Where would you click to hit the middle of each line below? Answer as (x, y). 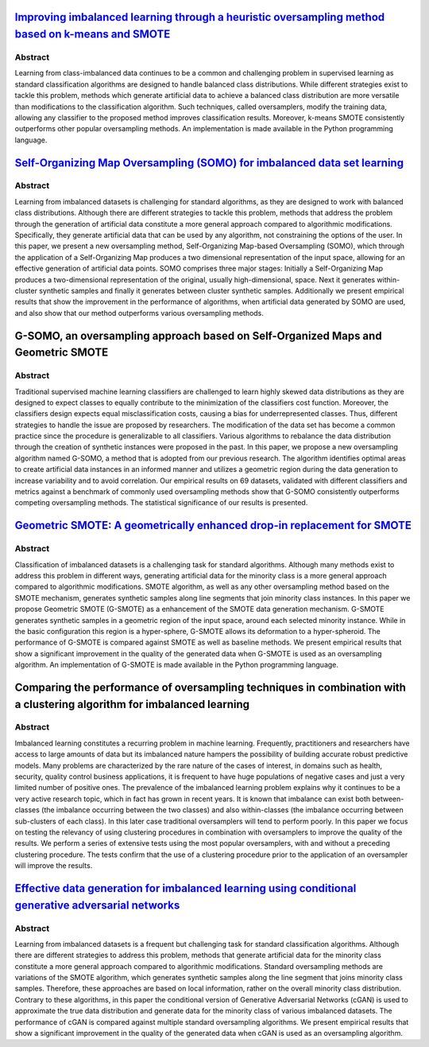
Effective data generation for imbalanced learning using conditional (186, 888)
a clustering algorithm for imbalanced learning (132, 704)
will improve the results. (54, 866)
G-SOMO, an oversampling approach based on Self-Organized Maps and (198, 335)
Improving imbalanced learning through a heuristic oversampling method (200, 17)
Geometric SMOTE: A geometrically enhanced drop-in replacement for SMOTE (213, 525)
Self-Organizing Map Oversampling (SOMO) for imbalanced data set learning (209, 163)
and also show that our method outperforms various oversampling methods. (139, 313)
